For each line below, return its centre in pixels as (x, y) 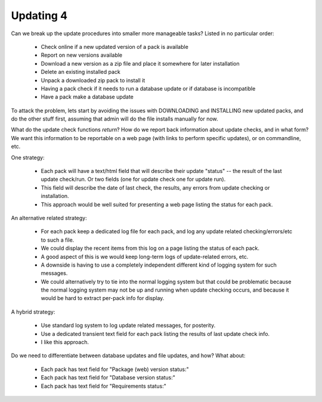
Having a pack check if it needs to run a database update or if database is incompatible (148, 88)
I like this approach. (65, 342)
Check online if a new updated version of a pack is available (115, 47)
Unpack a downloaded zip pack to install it (93, 80)
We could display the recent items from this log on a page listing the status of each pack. (150, 248)
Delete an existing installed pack (80, 72)
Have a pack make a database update (87, 97)
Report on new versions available (82, 55)
